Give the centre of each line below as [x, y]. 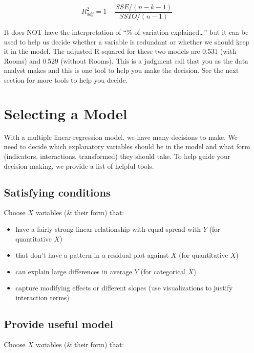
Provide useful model [59, 323]
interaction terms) [42, 297]
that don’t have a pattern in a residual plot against [92, 255]
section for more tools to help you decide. [66, 80]
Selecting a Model [66, 113]
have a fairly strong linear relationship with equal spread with [108, 229]
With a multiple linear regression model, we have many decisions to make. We [121, 137]
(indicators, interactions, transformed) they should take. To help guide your [117, 156]
